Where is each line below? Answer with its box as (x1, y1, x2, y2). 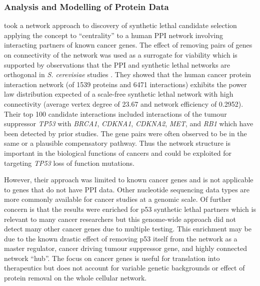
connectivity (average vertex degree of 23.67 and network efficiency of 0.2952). (4, 98, 243, 109)
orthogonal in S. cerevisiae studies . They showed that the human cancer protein (4, 69, 251, 80)
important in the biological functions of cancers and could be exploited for (4, 147, 231, 158)
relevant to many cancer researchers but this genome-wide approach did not (4, 213, 236, 224)
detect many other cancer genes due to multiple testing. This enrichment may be (4, 223, 251, 234)
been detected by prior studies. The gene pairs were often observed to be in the (4, 128, 247, 138)
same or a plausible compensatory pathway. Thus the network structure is (4, 138, 230, 148)
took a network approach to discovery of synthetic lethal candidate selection (4, 20, 237, 31)
